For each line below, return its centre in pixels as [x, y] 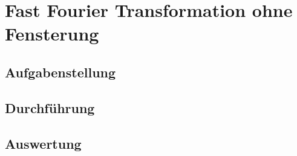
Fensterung [52, 34]
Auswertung [43, 143]
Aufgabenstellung [60, 72]
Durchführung [50, 107]
